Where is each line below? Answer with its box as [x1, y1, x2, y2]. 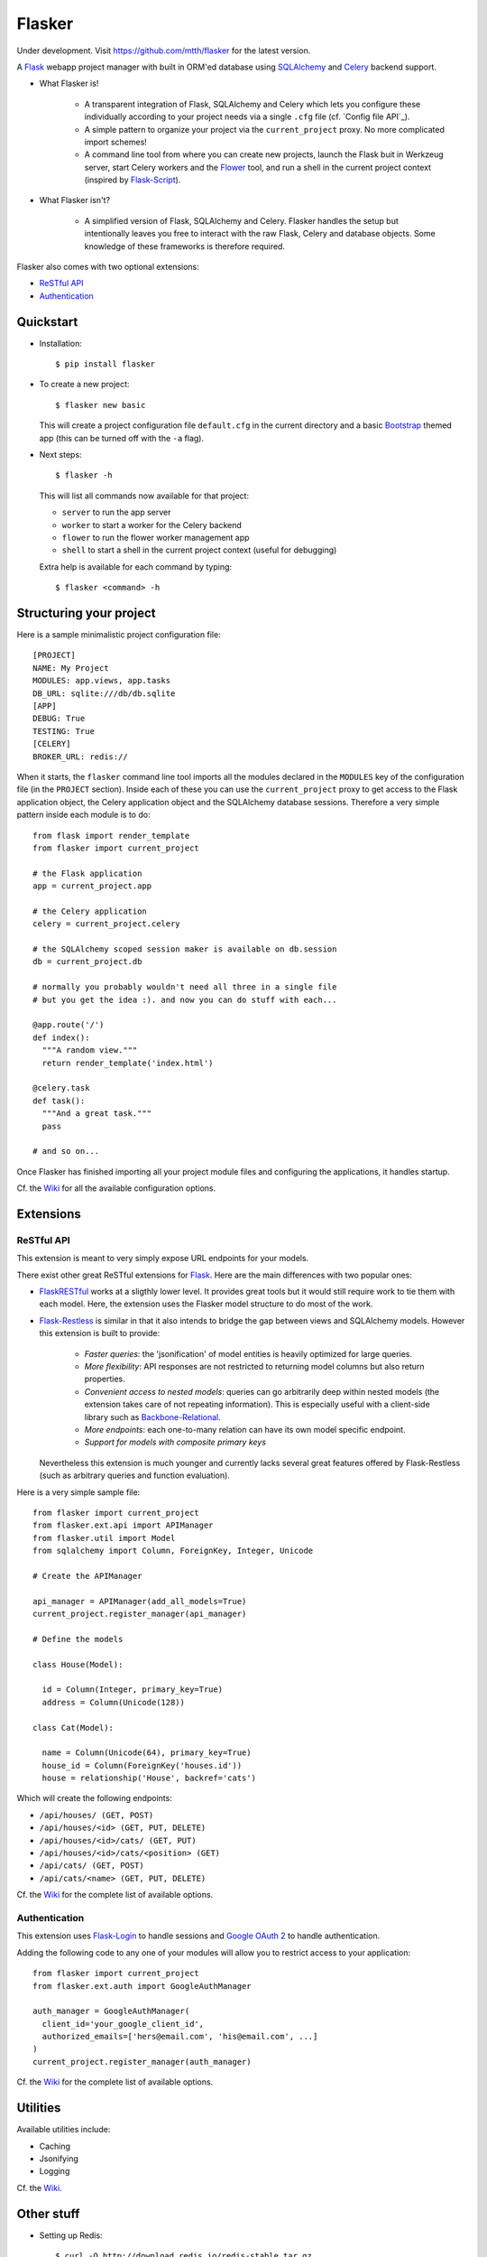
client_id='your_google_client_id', [41, 2019, 205, 2029]
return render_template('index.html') [41, 1057, 214, 1068]
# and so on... [32, 1147, 100, 1156]
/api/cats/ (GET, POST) [39, 1861, 144, 1871]
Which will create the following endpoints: [16, 1793, 173, 1804]
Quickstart [16, 314, 78, 330]
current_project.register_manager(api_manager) [32, 1609, 247, 1620]
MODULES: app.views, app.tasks [32, 675, 171, 686]
